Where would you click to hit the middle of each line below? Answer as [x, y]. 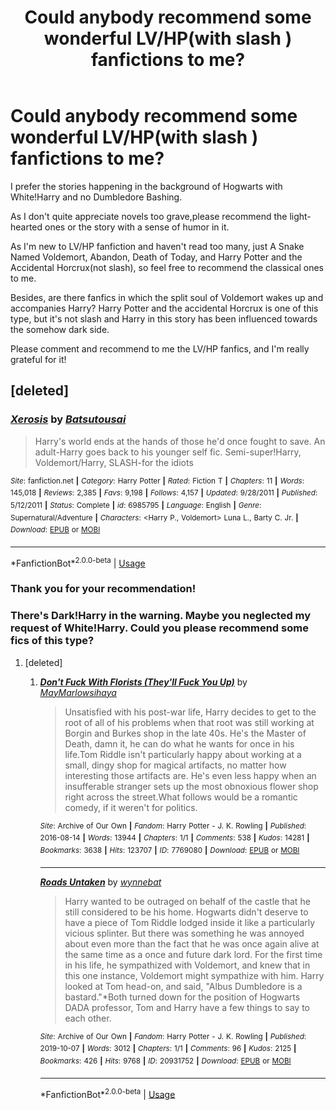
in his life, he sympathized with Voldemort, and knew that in [187, 965]
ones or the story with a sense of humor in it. [137, 227]
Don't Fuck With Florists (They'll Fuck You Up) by [143, 682]
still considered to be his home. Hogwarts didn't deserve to [186, 912]
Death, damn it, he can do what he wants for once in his [179, 743]
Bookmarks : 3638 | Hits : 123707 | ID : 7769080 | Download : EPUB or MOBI [169, 851]
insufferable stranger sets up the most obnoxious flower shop [191, 786]
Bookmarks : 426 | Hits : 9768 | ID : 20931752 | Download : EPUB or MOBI [165, 1061]
